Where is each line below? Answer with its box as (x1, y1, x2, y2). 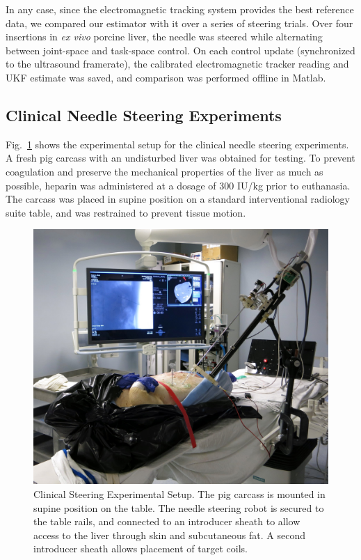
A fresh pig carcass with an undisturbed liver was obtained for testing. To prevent (6, 150, 355, 165)
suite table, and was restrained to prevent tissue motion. (6, 205, 246, 219)
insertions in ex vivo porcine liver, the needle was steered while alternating (6, 29, 323, 44)
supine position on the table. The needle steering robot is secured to (33, 500, 324, 515)
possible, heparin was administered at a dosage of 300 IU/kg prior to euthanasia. (6, 178, 351, 192)
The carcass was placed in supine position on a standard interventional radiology (6, 192, 350, 206)
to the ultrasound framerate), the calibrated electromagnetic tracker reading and (6, 56, 349, 71)
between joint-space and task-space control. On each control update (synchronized (6, 42, 355, 57)
